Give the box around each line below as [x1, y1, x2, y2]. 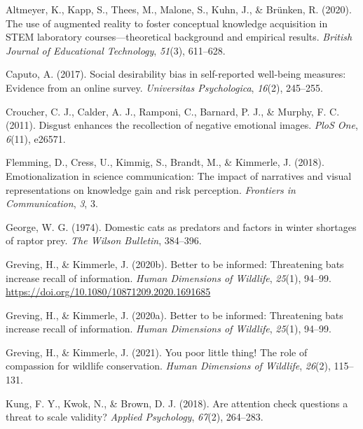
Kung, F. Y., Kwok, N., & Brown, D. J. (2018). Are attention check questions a [6, 395, 348, 410]
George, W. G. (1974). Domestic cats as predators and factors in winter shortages [6, 219, 357, 234]
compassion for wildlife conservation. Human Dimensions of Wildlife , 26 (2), [6, 358, 331, 373]
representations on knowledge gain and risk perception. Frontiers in [6, 182, 296, 197]
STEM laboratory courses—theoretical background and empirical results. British [6, 29, 352, 44]
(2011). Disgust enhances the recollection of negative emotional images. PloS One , [6, 118, 358, 132]
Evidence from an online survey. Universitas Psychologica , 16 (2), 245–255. [6, 80, 323, 94]
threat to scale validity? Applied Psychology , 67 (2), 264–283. [6, 409, 263, 424]
